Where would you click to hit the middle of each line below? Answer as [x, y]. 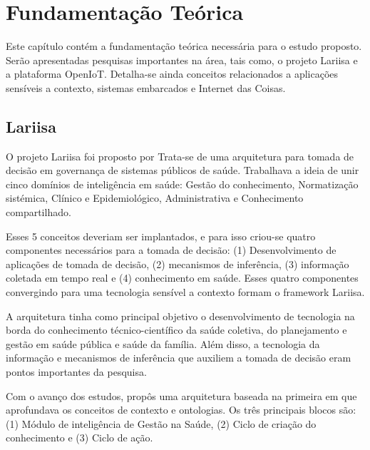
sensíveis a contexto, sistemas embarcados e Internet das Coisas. [146, 87]
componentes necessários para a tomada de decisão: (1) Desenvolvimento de [171, 250]
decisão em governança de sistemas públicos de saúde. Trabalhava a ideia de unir [183, 170]
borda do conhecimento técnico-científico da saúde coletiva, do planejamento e [176, 330]
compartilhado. [38, 212]
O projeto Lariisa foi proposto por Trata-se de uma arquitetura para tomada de [180, 156]
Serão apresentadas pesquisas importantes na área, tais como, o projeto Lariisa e [182, 60]
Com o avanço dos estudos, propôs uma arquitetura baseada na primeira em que [181, 395]
